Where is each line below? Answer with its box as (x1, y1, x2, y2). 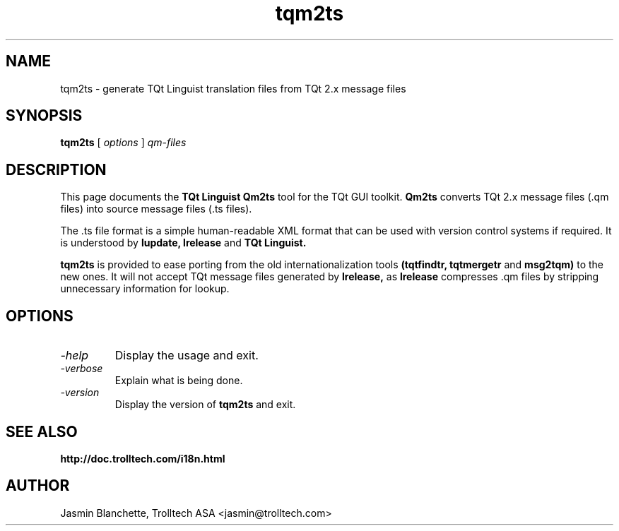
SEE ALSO (6, 422, 78, 441)
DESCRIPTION (6, 160, 107, 179)
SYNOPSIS (6, 107, 83, 125)
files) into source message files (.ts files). (60, 203, 252, 215)
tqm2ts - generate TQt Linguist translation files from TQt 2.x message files (60, 82, 406, 95)
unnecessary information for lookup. (60, 282, 230, 295)
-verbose (60, 362, 103, 375)
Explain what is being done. (114, 374, 243, 387)
